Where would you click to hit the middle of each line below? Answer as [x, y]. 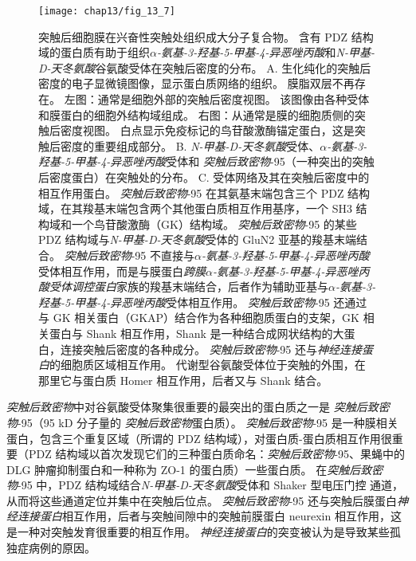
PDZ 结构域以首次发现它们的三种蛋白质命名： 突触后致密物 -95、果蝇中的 [217, 454]
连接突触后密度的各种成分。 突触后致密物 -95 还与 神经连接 [211, 349]
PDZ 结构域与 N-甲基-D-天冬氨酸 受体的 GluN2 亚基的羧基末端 [197, 239]
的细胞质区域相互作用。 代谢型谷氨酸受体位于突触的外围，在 [208, 365]
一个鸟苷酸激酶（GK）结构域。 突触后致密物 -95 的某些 [214, 224]
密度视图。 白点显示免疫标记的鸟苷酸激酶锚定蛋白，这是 [207, 130]
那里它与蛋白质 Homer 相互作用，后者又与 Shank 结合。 [183, 380]
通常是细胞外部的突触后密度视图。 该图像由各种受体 [234, 99]
